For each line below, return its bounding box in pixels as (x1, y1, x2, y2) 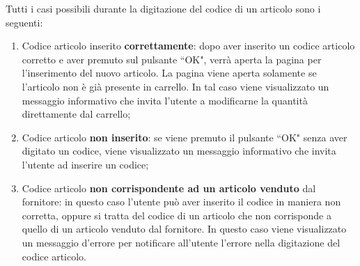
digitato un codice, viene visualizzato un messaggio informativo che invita (22, 143, 336, 158)
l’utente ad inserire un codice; (22, 157, 149, 171)
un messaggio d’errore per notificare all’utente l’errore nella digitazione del (22, 235, 341, 249)
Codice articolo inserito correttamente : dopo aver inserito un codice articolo (22, 38, 355, 53)
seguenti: (6, 15, 43, 29)
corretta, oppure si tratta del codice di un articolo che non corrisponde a (22, 208, 331, 222)
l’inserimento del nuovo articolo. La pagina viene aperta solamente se (22, 65, 317, 80)
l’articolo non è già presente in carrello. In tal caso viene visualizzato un (22, 79, 329, 93)
